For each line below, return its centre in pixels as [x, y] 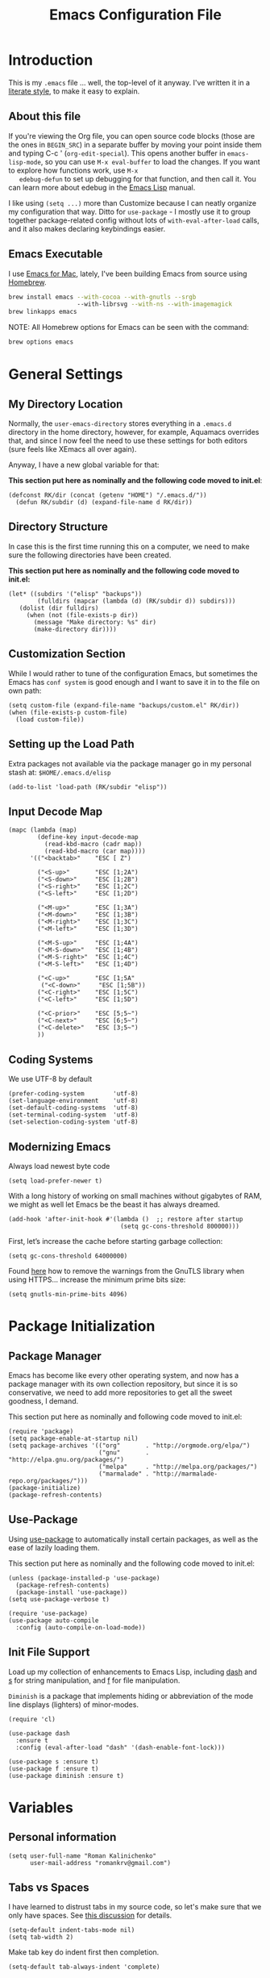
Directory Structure [58, 527]
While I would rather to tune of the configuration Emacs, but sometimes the [133, 673]
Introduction [51, 60]
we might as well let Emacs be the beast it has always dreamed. [114, 1204]
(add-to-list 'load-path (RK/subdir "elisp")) [88, 787]
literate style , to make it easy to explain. [74, 91]
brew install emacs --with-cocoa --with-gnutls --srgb [102, 297]
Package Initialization [82, 1327]
